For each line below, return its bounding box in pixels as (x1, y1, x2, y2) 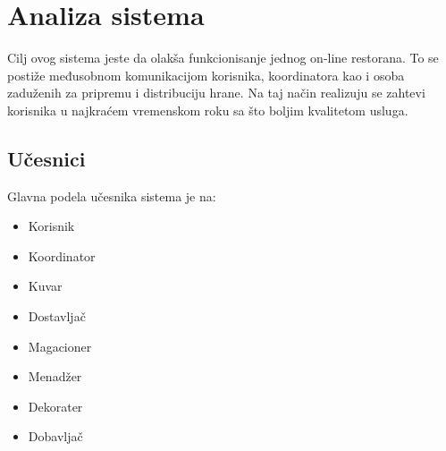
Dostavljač (28, 307, 86, 326)
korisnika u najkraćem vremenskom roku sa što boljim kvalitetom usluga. (7, 100, 408, 119)
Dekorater (28, 396, 83, 415)
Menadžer (28, 367, 82, 386)
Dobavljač (28, 427, 83, 446)
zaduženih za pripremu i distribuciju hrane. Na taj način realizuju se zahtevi (7, 83, 425, 102)
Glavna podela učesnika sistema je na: (7, 186, 216, 205)
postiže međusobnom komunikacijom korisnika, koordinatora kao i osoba (7, 65, 405, 84)
